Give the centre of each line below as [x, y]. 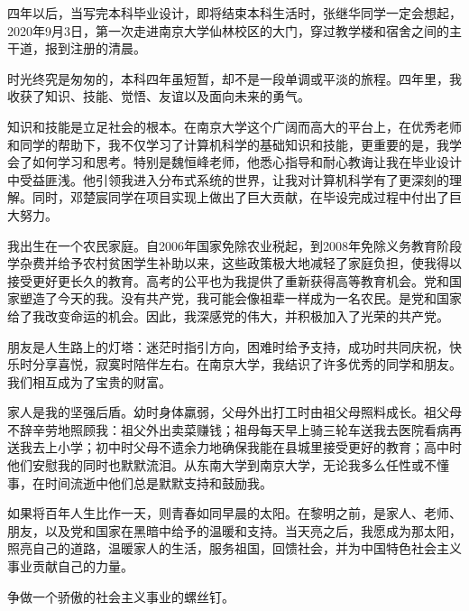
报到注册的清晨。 [95, 48]
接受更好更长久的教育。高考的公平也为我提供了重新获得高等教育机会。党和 [228, 280]
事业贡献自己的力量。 [70, 566]
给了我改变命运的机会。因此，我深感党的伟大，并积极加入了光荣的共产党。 [228, 315]
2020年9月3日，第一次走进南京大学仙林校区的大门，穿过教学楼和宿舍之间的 [228, 30]
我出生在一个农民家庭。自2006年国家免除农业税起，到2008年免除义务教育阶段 [234, 245]
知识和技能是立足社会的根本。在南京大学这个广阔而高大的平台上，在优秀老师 [234, 126]
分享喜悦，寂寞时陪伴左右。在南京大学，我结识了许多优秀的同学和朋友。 [247, 364]
